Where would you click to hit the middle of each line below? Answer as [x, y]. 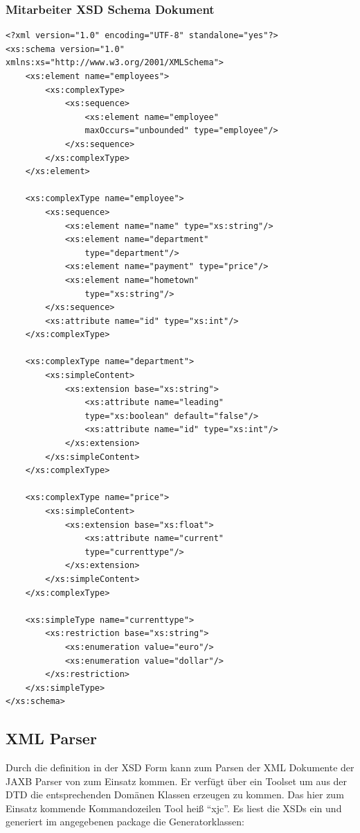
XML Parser [51, 738]
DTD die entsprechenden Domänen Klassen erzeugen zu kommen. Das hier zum [175, 795]
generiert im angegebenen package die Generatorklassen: [125, 822]
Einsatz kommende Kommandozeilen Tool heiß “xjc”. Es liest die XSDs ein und [174, 808]
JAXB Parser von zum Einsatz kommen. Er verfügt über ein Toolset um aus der [177, 781]
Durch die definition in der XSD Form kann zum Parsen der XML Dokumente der [180, 767]
